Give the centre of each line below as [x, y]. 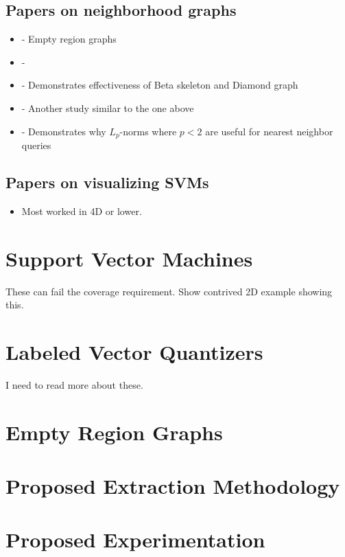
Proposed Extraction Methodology [173, 486]
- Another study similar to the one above [108, 107]
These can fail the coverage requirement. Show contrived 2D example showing [169, 291]
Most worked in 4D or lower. [82, 211]
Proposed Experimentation [135, 539]
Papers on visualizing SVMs [107, 182]
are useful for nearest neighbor [269, 131]
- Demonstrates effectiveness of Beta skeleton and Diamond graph [160, 85]
